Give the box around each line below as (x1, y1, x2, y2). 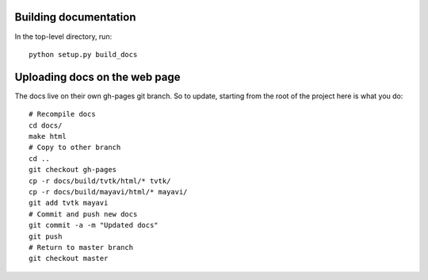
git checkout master (29, 254, 109, 263)
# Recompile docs (29, 109, 96, 119)
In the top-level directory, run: (14, 32, 113, 41)
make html (29, 132, 67, 140)
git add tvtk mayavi (29, 198, 109, 208)
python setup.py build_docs (29, 50, 138, 59)
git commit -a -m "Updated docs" (29, 221, 159, 230)
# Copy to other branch (29, 143, 121, 152)
